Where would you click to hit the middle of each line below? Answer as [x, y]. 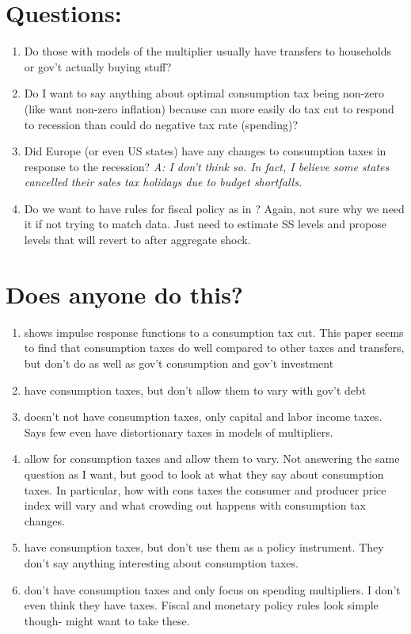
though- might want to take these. [107, 620]
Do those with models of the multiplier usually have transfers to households [208, 51]
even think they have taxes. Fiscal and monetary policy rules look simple [201, 605]
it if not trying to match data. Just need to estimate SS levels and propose [205, 224]
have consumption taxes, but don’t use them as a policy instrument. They [204, 547]
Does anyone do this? [125, 294]
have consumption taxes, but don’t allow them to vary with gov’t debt [195, 390]
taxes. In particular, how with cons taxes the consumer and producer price [205, 489]
